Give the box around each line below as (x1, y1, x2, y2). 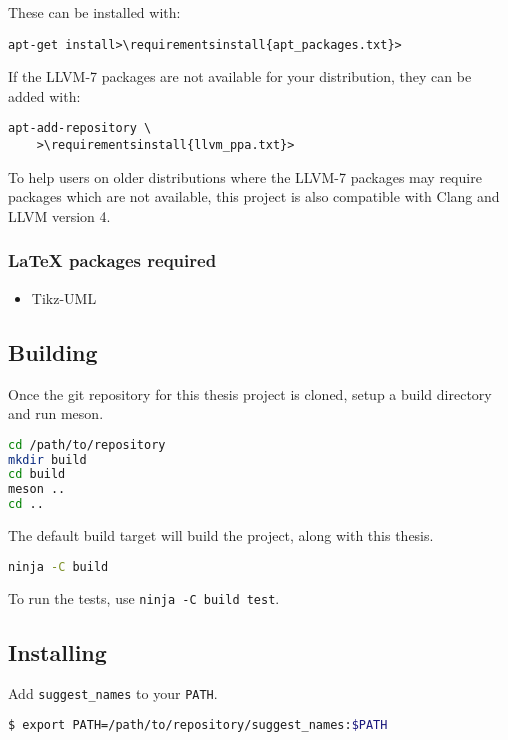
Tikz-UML (31, 287, 97, 308)
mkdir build (8, 452, 87, 467)
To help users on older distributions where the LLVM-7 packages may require (8, 166, 482, 187)
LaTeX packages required (8, 248, 217, 273)
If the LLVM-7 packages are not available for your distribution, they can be (8, 66, 472, 87)
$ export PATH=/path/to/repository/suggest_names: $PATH (8, 718, 388, 733)
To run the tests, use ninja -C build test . (8, 587, 280, 608)
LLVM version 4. (8, 205, 111, 226)
